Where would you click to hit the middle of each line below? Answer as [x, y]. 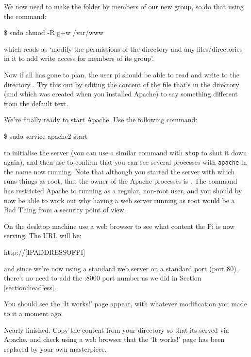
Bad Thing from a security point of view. [65, 210]
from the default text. [36, 103]
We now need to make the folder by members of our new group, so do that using [124, 6]
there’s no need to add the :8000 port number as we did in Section [103, 278]
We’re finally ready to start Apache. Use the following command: [101, 120]
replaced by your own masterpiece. [55, 348]
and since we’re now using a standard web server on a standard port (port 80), [121, 268]
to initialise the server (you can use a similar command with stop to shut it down [125, 152]
